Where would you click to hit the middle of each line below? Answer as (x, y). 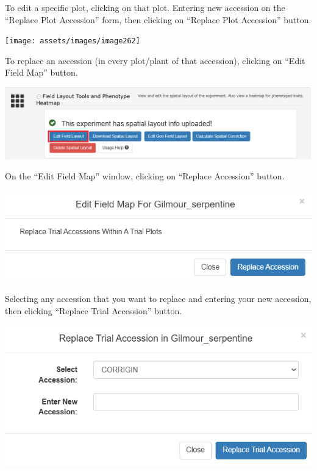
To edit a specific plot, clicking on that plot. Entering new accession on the (145, 7)
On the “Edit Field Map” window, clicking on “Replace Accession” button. (145, 176)
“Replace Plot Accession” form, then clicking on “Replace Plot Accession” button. (158, 19)
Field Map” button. (41, 72)
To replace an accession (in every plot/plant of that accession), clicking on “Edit (155, 60)
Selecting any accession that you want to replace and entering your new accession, (158, 299)
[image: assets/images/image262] (73, 41)
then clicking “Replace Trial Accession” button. (94, 310)
